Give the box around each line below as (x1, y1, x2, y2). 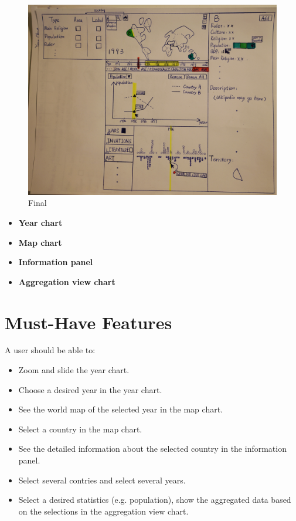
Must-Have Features (5, 310, 172, 334)
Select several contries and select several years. (18, 473, 186, 486)
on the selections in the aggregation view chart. (18, 505, 189, 517)
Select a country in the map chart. (18, 422, 142, 435)
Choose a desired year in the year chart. (18, 383, 162, 395)
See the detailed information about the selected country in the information (18, 442, 287, 455)
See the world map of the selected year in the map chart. (18, 403, 223, 415)
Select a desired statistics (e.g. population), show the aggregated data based (18, 493, 291, 506)
